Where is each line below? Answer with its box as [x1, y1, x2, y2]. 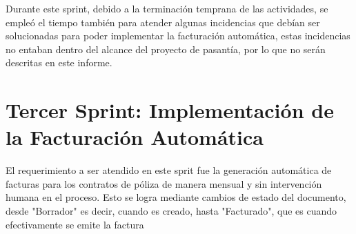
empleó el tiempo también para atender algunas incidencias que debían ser [6, 14, 320, 29]
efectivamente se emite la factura [6, 217, 144, 231]
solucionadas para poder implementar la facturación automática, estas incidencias [6, 28, 350, 43]
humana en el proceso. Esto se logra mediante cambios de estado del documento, [6, 190, 346, 204]
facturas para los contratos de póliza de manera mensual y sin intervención [6, 176, 322, 191]
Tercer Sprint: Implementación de [6, 96, 334, 124]
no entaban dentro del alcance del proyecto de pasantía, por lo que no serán [6, 41, 326, 56]
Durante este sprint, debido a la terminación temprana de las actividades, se [6, 1, 328, 15]
